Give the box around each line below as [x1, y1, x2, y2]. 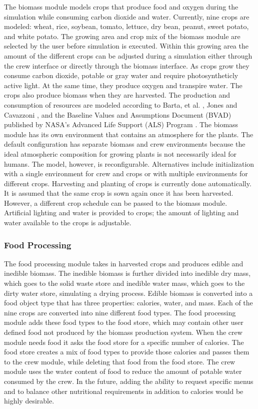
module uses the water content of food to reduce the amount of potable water [4, 366, 242, 376]
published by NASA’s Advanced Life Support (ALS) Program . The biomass [4, 119, 238, 130]
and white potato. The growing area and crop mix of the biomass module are [4, 31, 240, 41]
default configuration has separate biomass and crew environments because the [4, 139, 245, 149]
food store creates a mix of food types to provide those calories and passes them [4, 346, 249, 357]
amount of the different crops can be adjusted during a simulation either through [4, 50, 252, 61]
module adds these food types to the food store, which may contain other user [4, 317, 243, 327]
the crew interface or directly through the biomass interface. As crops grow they [4, 60, 249, 71]
